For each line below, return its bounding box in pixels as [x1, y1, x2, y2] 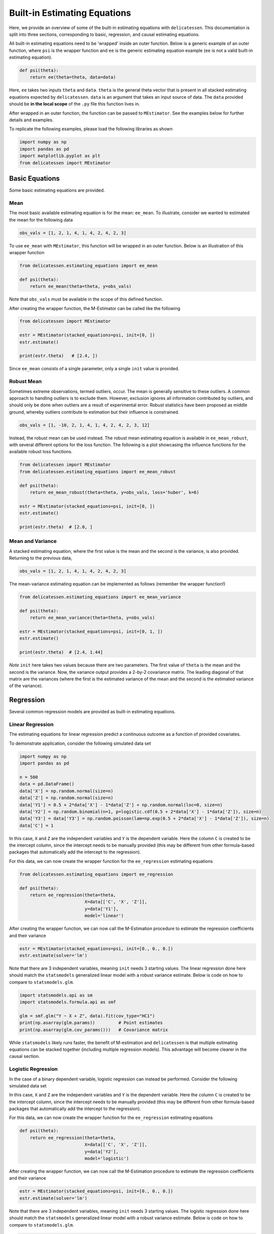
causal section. [9, 1053, 40, 1059]
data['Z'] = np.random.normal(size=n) [19, 795, 114, 801]
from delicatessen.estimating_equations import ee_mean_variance [19, 594, 181, 600]
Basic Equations [9, 174, 60, 183]
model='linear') [84, 913, 124, 919]
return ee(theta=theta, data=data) [30, 75, 116, 80]
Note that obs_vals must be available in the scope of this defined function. [9, 296, 163, 302]
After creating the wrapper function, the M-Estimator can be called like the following [9, 305, 180, 311]
